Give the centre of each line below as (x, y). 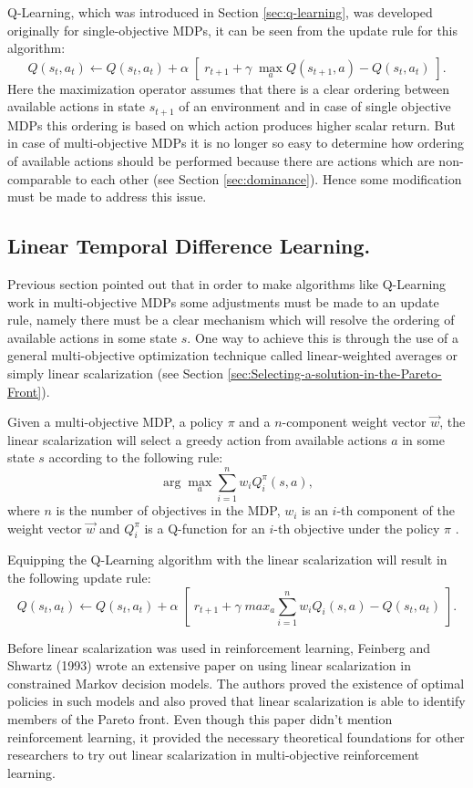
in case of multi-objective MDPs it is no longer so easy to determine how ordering (236, 143)
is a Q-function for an (205, 528)
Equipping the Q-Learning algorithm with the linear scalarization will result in (227, 560)
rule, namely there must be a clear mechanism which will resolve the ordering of (231, 320)
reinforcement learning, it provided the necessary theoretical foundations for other (236, 736)
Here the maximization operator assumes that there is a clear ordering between (229, 88)
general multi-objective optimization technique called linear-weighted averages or (233, 355)
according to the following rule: (136, 457)
